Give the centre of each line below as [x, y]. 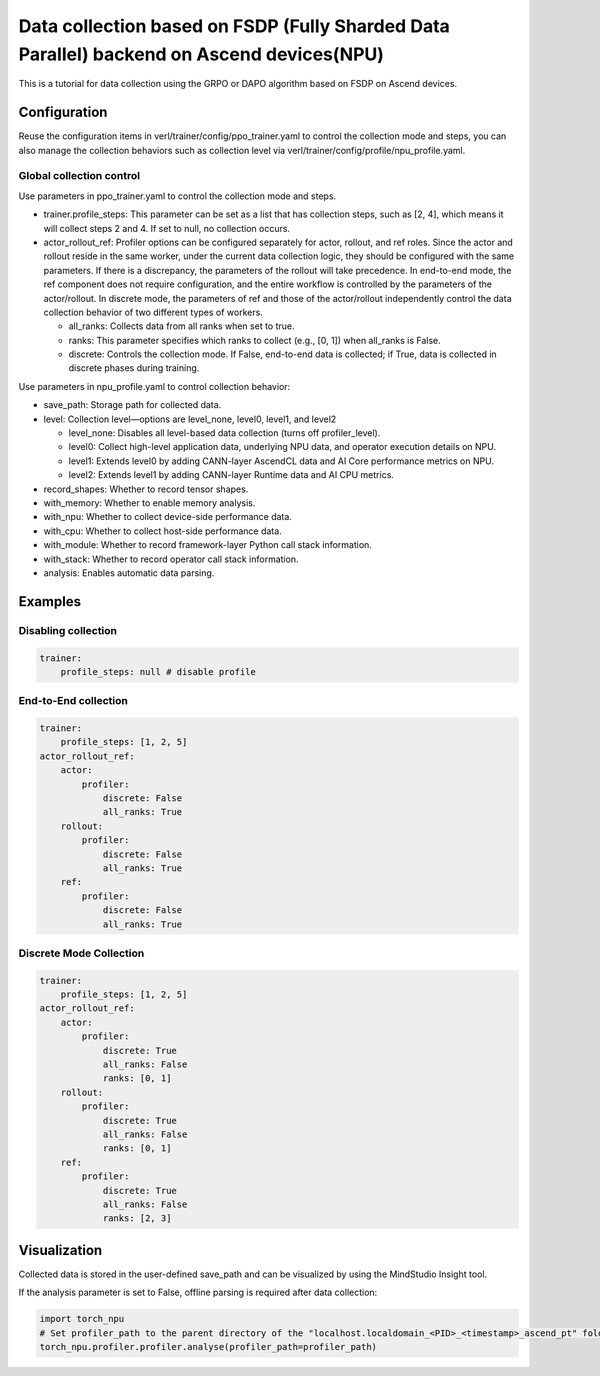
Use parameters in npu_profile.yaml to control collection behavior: [154, 386]
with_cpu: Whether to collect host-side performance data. [162, 531]
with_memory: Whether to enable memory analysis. [149, 502]
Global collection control [79, 176]
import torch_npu [82, 1319]
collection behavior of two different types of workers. [153, 312]
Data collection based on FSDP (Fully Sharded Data [234, 26]
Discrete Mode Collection [81, 953]
